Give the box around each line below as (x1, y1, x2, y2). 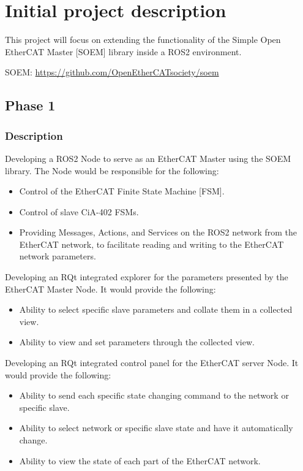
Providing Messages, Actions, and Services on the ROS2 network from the (19, 226, 297, 239)
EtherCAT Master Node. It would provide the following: (5, 282, 216, 295)
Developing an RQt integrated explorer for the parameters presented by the (5, 270, 288, 283)
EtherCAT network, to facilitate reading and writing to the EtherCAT (19, 237, 284, 250)
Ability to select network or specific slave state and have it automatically (19, 421, 293, 434)
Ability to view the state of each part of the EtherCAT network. (19, 454, 261, 467)
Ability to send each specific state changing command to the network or (19, 389, 289, 402)
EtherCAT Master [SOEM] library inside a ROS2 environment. (5, 45, 242, 58)
